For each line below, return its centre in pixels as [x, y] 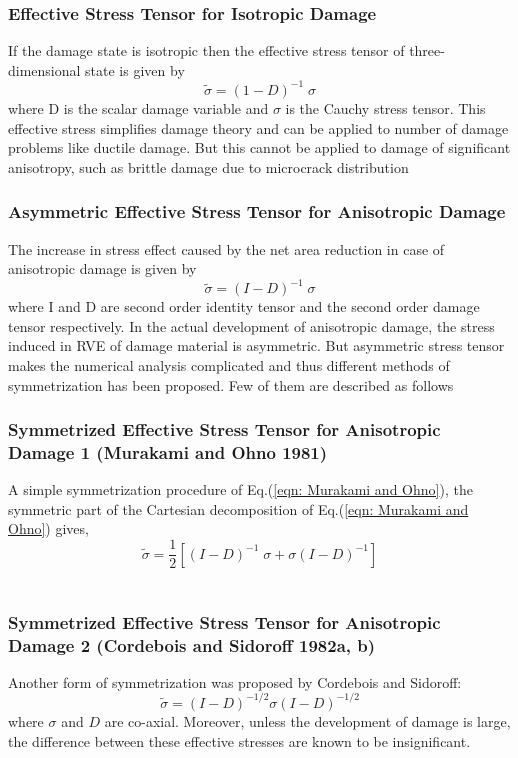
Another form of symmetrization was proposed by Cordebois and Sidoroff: [235, 681]
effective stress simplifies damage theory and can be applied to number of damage [258, 127]
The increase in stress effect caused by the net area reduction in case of [226, 248]
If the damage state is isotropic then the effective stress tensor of [206, 50]
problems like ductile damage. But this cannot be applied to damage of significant [259, 147]
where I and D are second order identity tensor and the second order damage [244, 306]
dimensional [44, 69]
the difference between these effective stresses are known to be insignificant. [239, 740]
